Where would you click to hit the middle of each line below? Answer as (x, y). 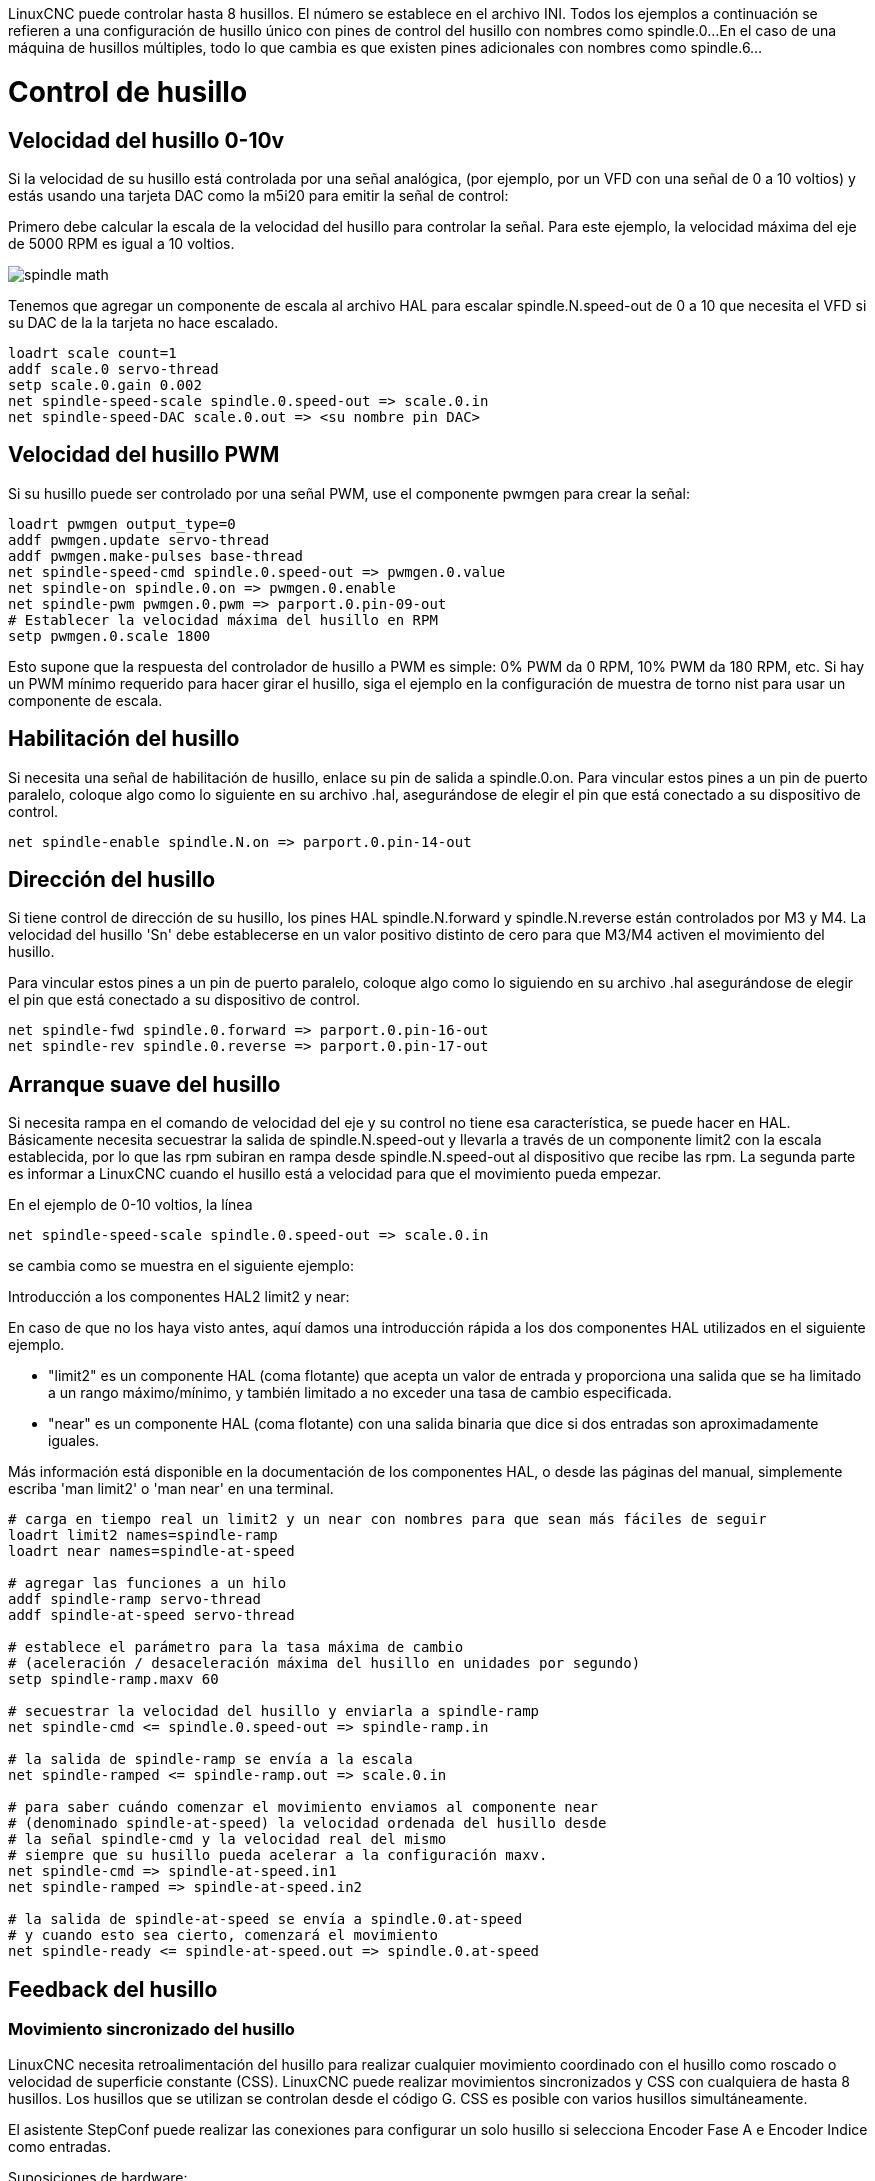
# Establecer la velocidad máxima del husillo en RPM (223, 619)
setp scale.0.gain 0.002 (105, 384)
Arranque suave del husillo (144, 1084)
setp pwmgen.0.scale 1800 (109, 635)
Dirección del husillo (112, 880)
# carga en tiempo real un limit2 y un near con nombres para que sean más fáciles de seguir (387, 1519)
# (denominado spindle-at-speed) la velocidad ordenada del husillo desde (307, 1823)
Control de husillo (128, 91)
